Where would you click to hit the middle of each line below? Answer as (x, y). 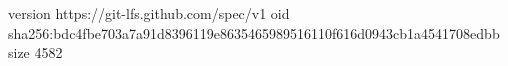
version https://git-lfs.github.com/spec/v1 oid (149, 13)
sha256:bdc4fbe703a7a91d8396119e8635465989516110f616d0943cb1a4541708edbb (254, 32)
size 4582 (35, 52)
